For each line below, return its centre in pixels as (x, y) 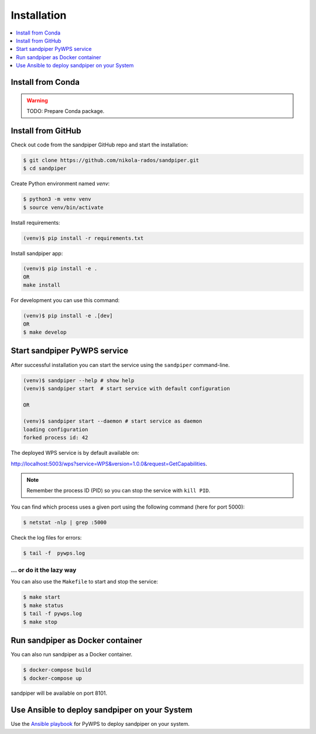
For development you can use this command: (65, 300)
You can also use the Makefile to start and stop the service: (84, 582)
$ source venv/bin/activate (63, 207)
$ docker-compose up (52, 678)
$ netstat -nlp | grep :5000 (65, 522)
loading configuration (56, 429)
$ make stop (40, 622)
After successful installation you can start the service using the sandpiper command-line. (120, 365)
